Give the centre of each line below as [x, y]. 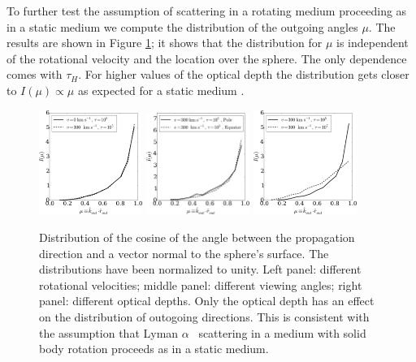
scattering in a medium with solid [282, 332]
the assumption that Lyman [109, 332]
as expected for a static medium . [161, 90]
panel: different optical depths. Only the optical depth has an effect [207, 301]
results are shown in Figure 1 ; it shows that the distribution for [165, 43]
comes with [35, 74]
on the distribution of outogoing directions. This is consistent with [204, 316]
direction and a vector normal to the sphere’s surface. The [184, 253]
